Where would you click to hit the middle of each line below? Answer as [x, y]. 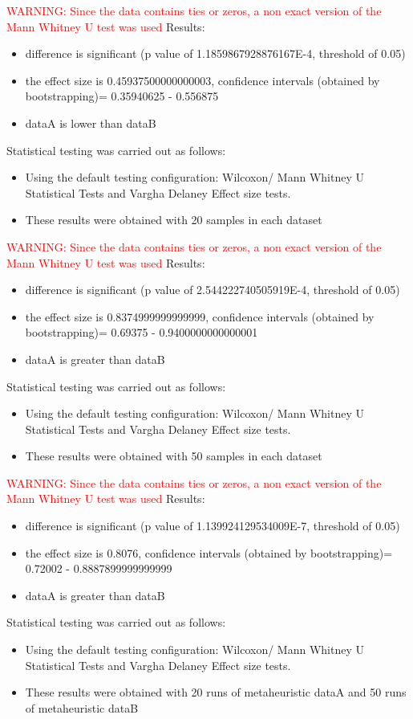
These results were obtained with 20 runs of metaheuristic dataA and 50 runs [216, 692]
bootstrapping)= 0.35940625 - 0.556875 [122, 96]
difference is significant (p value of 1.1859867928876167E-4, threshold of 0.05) [215, 53]
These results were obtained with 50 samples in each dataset [174, 456]
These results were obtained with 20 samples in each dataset [174, 220]
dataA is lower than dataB [91, 123]
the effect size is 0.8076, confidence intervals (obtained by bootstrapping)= [209, 552]
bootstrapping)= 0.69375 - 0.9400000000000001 [142, 332]
